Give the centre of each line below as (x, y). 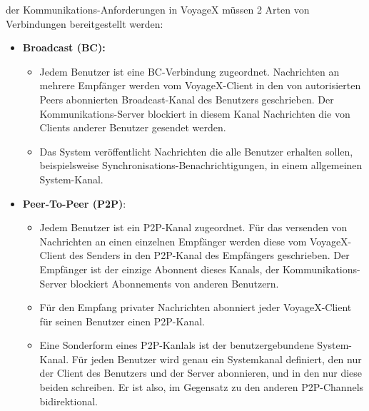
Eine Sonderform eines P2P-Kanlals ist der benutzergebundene (177, 345)
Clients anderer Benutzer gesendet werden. (133, 127)
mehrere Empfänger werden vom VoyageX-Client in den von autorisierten (200, 85)
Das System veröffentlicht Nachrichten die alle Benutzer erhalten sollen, (196, 151)
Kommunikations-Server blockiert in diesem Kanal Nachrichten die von (195, 113)
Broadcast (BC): (64, 47)
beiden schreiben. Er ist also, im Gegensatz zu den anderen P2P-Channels (202, 387)
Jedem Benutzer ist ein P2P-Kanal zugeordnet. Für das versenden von (193, 227)
